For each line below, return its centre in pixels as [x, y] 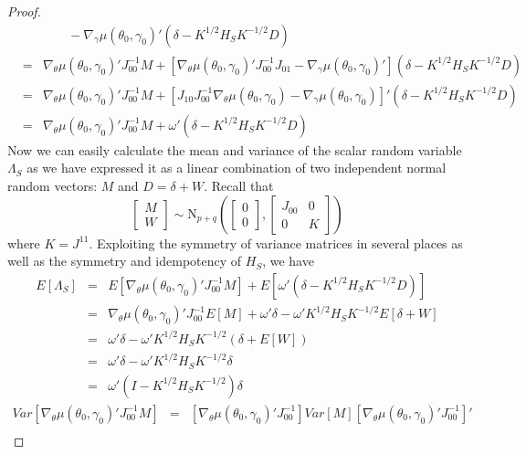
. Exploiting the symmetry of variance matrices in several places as [276, 243]
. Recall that [239, 185]
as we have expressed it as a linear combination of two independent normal [237, 168]
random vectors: [53, 185]
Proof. [24, 11]
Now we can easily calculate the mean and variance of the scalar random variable [235, 149]
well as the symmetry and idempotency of [125, 261]
